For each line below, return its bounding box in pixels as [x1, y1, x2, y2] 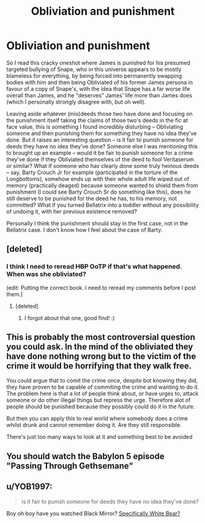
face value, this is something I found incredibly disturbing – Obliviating [6, 123, 184, 130]
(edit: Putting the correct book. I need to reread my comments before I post [6, 284, 196, 291]
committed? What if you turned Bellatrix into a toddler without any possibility [6, 201, 199, 208]
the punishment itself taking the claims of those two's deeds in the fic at [6, 116, 188, 124]
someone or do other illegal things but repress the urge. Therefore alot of [6, 397, 191, 404]
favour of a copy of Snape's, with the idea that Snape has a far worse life [6, 85, 190, 93]
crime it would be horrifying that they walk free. [6, 361, 192, 372]
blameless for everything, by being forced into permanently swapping [6, 72, 182, 79]
